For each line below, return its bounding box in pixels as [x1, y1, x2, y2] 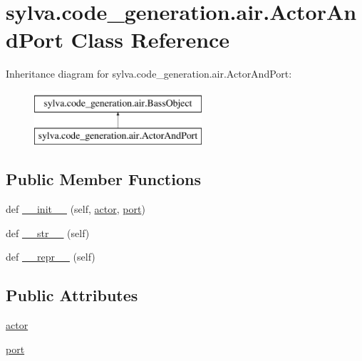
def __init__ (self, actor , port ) [6, 202, 145, 216]
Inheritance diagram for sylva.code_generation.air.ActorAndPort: [6, 66, 292, 81]
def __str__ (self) [6, 225, 90, 240]
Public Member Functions [6, 168, 201, 190]
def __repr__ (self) [6, 249, 95, 264]
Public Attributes [6, 284, 138, 306]
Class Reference [71, 25, 230, 54]
